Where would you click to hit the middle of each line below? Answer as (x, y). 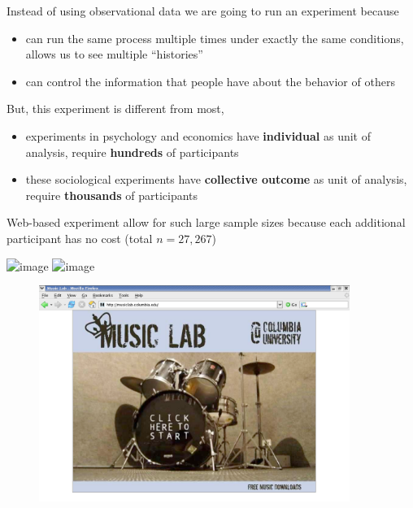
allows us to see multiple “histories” (114, 54)
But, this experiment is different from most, (115, 109)
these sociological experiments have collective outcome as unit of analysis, (216, 179)
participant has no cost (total (80, 238)
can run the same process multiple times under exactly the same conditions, (215, 38)
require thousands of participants (112, 195)
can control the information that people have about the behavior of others (210, 81)
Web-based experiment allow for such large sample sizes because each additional (206, 222)
